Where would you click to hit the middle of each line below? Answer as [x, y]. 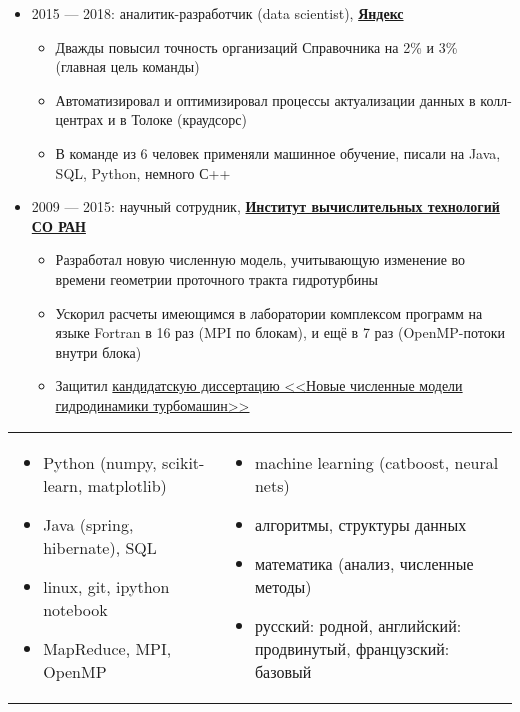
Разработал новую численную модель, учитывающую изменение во [260, 259]
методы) [283, 586]
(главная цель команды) [127, 66]
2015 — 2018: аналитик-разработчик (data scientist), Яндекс [217, 13]
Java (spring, [88, 524]
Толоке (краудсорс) [189, 119]
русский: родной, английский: [358, 625]
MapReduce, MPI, [107, 648]
